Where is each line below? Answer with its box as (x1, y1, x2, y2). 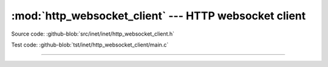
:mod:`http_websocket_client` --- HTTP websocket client (11, 9, 306, 22)
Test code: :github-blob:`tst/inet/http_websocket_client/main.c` (11, 41, 169, 48)
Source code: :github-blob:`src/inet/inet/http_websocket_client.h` (11, 30, 175, 37)
